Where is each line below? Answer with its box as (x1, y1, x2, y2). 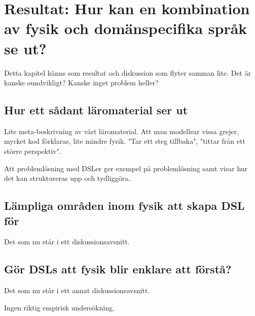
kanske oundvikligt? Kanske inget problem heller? (4, 77, 159, 88)
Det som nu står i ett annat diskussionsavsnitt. (4, 285, 150, 296)
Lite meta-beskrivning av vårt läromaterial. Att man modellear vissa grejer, (4, 125, 239, 136)
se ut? (4, 38, 47, 58)
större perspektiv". (4, 146, 61, 156)
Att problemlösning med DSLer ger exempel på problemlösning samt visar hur (4, 163, 248, 173)
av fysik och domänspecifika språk (4, 18, 247, 39)
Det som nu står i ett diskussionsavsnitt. (4, 236, 130, 247)
